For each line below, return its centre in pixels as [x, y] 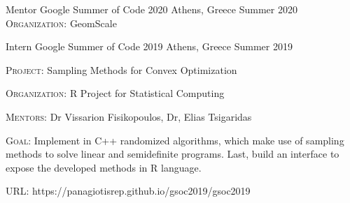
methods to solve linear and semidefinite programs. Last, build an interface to [173, 154]
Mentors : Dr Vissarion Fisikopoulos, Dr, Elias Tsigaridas [129, 116]
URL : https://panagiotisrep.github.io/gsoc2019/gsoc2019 [128, 191]
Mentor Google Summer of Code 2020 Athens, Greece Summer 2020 [152, 9]
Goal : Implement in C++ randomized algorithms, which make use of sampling [175, 140]
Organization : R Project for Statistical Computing [115, 93]
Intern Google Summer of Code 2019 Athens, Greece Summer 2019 [149, 46]
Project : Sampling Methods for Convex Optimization [121, 69]
